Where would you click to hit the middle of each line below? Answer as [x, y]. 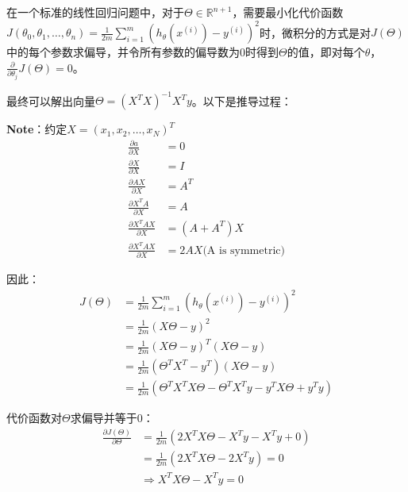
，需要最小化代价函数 [288, 12]
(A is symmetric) [244, 250]
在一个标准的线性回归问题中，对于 [95, 12]
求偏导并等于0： [112, 418]
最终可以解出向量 [51, 100]
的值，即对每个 [326, 52]
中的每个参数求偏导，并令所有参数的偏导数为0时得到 [142, 52]
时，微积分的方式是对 [316, 32]
